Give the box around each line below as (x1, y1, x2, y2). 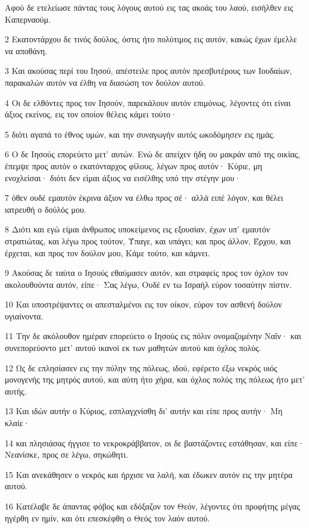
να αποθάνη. (5, 44, 48, 57)
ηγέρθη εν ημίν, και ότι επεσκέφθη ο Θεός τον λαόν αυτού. (5, 511, 210, 524)
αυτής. (5, 384, 27, 397)
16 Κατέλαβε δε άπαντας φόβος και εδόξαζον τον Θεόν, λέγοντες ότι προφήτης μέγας (5, 500, 300, 512)
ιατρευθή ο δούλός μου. (5, 203, 86, 215)
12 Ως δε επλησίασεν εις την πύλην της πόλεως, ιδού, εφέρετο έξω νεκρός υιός (5, 361, 277, 374)
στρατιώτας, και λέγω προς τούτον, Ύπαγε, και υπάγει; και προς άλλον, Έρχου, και (5, 234, 291, 247)
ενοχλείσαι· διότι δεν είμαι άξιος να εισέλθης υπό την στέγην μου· (5, 171, 241, 184)
